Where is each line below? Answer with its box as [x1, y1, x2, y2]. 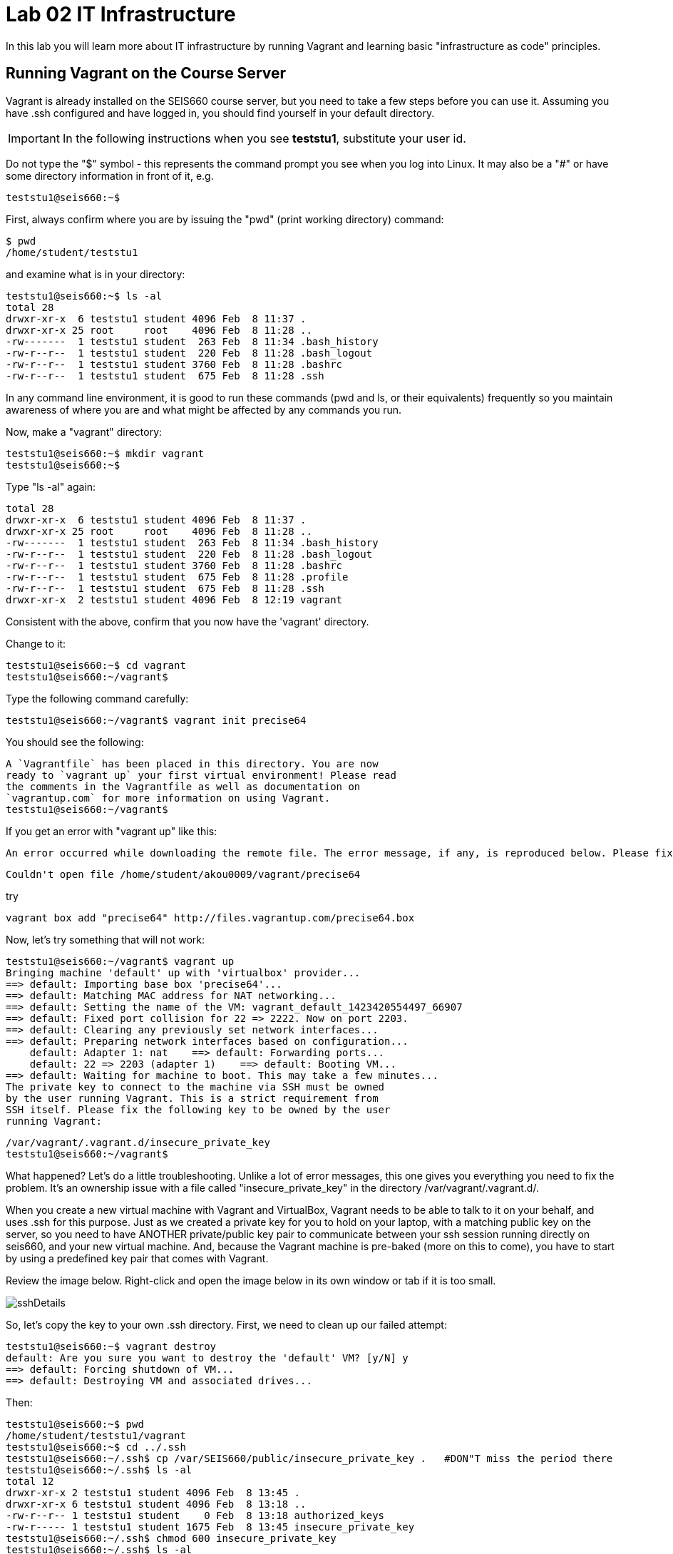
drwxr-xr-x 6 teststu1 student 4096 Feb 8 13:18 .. [6, 1498, 307, 1510]
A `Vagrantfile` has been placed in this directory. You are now [6, 757, 379, 770]
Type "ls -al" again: [6, 480, 96, 493]
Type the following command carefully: [6, 692, 189, 705]
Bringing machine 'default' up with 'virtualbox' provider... [6, 966, 361, 978]
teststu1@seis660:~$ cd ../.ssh [6, 1441, 186, 1453]
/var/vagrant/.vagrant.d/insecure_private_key [6, 1136, 270, 1148]
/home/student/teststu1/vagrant [6, 1429, 186, 1441]
